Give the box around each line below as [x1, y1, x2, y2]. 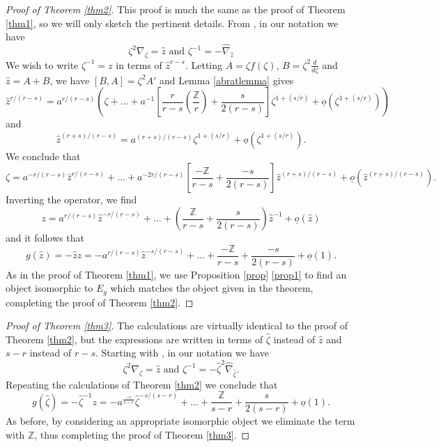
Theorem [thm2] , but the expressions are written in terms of [6, 331, 263, 346]
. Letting [185, 57, 223, 72]
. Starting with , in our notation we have [95, 345, 269, 360]
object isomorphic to [6, 281, 93, 295]
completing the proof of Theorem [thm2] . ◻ [6, 295, 194, 309]
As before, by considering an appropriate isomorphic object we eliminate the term [6, 414, 355, 428]
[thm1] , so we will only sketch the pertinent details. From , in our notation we [6, 15, 339, 30]
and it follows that [6, 230, 84, 244]
